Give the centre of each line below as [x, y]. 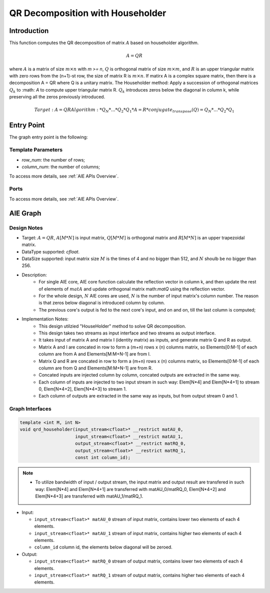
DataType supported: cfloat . [51, 251]
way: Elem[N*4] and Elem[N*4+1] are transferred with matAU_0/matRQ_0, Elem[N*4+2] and [130, 489]
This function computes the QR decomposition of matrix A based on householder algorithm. [104, 43]
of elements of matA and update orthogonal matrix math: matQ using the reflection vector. [132, 289]
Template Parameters [36, 150]
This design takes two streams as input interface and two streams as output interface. [127, 333]
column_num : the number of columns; [61, 167]
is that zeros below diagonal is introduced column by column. [102, 303]
